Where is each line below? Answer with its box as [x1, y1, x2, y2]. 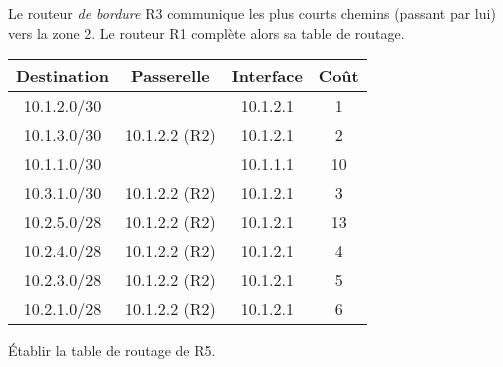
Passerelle [131, 64, 210, 88]
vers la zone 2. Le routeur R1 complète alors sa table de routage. [8, 22, 405, 43]
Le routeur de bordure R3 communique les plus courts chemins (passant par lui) [8, 3, 496, 23]
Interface [231, 64, 303, 88]
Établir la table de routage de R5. [8, 340, 216, 361]
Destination [16, 64, 109, 88]
